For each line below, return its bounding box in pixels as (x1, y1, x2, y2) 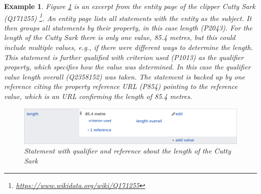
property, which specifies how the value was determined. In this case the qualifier (4, 61, 251, 72)
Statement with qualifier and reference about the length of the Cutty (24, 145, 231, 156)
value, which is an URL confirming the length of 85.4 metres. (4, 91, 192, 101)
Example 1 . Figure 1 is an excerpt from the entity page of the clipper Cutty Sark (4, 1, 255, 11)
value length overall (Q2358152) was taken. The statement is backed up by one (4, 71, 245, 81)
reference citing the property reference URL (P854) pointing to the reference (4, 81, 238, 91)
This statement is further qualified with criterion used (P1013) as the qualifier (4, 51, 244, 62)
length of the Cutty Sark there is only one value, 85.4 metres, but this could (4, 32, 235, 42)
